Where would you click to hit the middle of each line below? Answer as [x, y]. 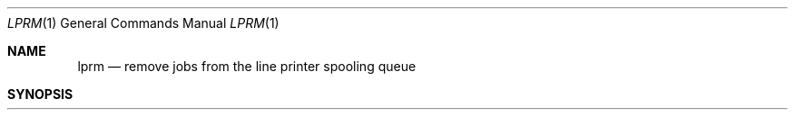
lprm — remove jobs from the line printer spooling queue [247, 66]
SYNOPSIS [40, 94]
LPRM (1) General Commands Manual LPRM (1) [143, 23]
